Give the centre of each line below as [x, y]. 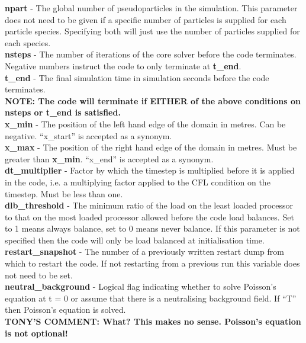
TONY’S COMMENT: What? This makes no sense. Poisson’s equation [153, 321]
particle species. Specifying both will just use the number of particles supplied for [152, 31]
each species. [28, 42]
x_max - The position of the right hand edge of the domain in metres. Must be [151, 147]
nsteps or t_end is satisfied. [63, 112]
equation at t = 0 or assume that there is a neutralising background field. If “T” [151, 298]
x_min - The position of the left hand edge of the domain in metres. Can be [145, 124]
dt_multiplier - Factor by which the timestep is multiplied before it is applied [150, 170]
